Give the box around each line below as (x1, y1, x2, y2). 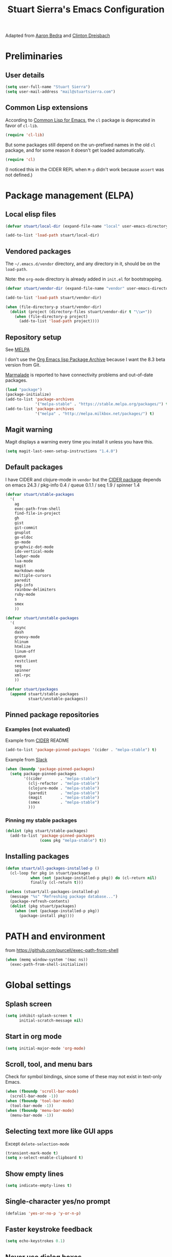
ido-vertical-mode (14, 549, 54, 554)
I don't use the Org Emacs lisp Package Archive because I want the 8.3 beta (5, 356, 165, 362)
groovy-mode (14, 635, 40, 640)
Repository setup (5, 333, 61, 341)
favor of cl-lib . (5, 122, 38, 129)
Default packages (5, 463, 63, 472)
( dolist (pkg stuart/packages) (10, 903, 77, 908)
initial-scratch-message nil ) (18, 1018, 83, 1023)
